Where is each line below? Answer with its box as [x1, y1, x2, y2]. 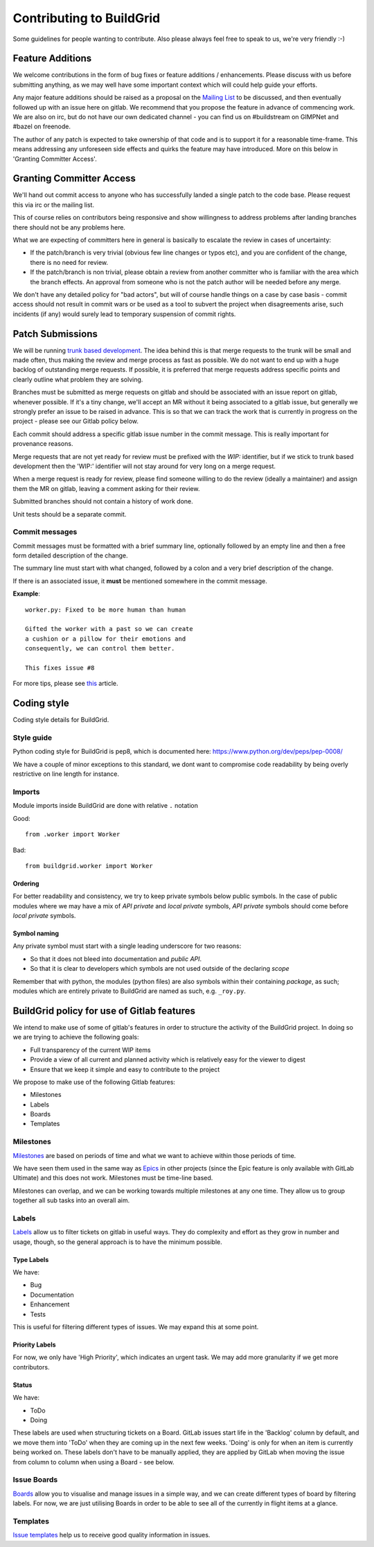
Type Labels [12, 1255, 49, 1263]
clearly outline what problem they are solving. [12, 375, 143, 383]
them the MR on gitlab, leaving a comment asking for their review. [12, 484, 200, 492]
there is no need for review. [30, 258, 109, 266]
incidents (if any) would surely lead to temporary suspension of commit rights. [12, 309, 236, 318]
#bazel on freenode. [12, 122, 71, 131]
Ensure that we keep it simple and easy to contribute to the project [30, 1065, 220, 1073]
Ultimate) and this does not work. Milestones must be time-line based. [12, 1174, 213, 1182]
